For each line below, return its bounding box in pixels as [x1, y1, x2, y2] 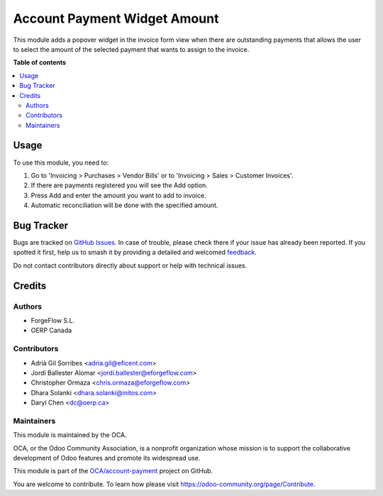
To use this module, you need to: [13, 158, 109, 167]
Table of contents [13, 58, 67, 67]
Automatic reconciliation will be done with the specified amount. [30, 201, 218, 209]
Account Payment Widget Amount [13, 11, 219, 26]
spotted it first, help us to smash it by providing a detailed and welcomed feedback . [13, 248, 257, 257]
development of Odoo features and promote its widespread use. [13, 454, 201, 462]
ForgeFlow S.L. [30, 316, 75, 324]
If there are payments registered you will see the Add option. [30, 181, 209, 189]
